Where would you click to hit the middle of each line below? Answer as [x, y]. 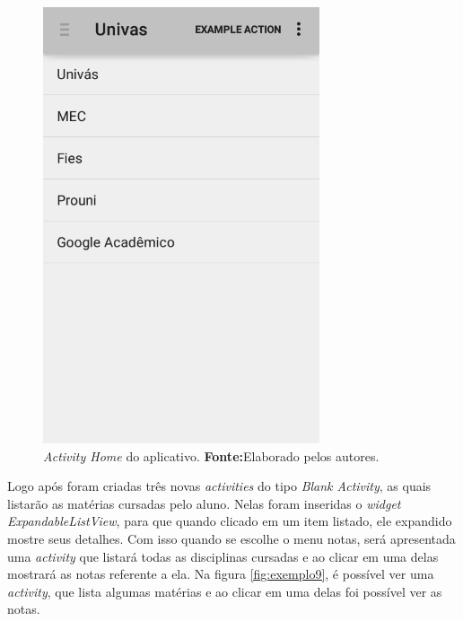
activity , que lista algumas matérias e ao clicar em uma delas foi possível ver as [225, 591]
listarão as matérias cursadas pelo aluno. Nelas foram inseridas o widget [204, 503]
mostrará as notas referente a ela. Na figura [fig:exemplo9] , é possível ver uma [221, 574]
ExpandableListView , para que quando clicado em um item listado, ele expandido [230, 521]
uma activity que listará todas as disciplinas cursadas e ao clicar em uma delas [223, 556]
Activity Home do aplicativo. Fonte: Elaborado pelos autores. [211, 455]
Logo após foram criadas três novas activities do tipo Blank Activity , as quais [219, 486]
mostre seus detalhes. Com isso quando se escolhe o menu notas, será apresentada [231, 538]
